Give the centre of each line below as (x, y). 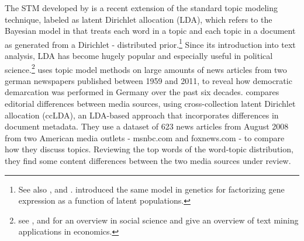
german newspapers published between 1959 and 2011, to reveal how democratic (148, 80)
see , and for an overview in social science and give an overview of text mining (158, 220)
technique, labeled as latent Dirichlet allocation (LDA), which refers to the (139, 19)
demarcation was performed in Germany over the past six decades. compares (142, 92)
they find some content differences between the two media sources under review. (148, 161)
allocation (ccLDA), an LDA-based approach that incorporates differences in (142, 115)
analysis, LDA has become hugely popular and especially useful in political (139, 56)
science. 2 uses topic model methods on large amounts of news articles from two (146, 68)
